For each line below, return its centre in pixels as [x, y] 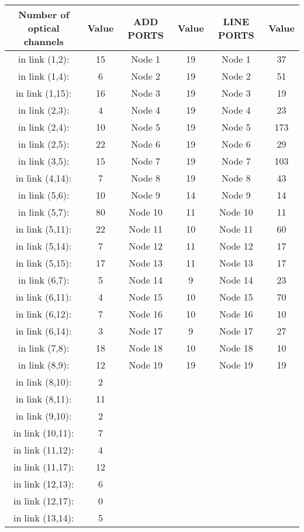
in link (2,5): [44, 144]
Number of [44, 14]
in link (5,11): [44, 229]
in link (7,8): [44, 348]
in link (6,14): [44, 331]
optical [44, 28]
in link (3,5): [44, 161]
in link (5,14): [44, 246]
